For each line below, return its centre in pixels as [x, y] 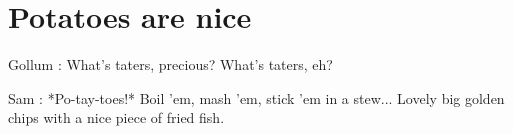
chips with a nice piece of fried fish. [116, 117]
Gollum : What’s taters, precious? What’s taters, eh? [170, 64]
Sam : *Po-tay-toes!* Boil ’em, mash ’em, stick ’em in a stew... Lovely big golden [256, 97]
